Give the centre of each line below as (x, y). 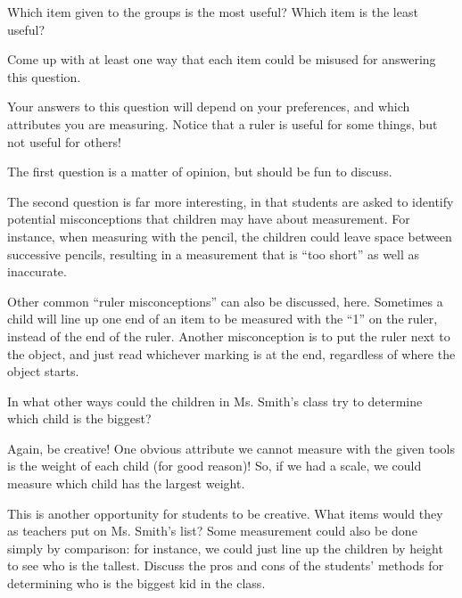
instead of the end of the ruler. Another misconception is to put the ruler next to (229, 336)
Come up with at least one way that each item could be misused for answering (222, 59)
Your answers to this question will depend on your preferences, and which (209, 106)
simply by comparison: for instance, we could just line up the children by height (225, 548)
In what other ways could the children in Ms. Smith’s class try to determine (215, 401)
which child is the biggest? (79, 418)
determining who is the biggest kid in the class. (136, 583)
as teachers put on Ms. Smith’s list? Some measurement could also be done (212, 531)
